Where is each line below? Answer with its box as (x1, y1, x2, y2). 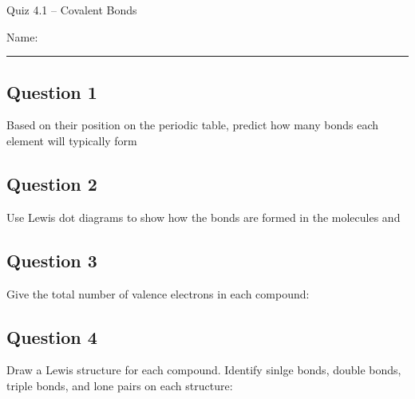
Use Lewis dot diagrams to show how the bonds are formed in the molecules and (6, 208, 401, 225)
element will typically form (6, 132, 137, 148)
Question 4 (6, 324, 97, 349)
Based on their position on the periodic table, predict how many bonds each (6, 117, 379, 133)
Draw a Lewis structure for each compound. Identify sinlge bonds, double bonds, (6, 361, 401, 378)
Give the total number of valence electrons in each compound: (6, 285, 310, 302)
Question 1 (6, 79, 97, 104)
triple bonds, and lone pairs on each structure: (6, 377, 233, 393)
